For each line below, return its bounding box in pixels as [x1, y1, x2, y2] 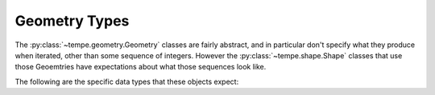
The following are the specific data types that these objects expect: [14, 77, 239, 86]
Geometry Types [14, 12, 130, 30]
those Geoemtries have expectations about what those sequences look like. [14, 62, 267, 72]
